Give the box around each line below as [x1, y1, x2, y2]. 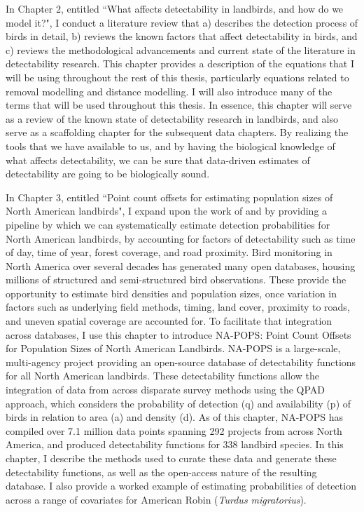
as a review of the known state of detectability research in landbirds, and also [6, 111, 338, 126]
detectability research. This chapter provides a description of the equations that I [6, 56, 354, 71]
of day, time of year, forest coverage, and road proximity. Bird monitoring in [6, 245, 332, 260]
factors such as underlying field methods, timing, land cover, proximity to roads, [6, 299, 350, 314]
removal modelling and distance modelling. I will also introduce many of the [6, 83, 332, 98]
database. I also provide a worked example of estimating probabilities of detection [6, 478, 356, 493]
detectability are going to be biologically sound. [6, 166, 210, 181]
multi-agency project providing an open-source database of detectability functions [6, 354, 356, 369]
